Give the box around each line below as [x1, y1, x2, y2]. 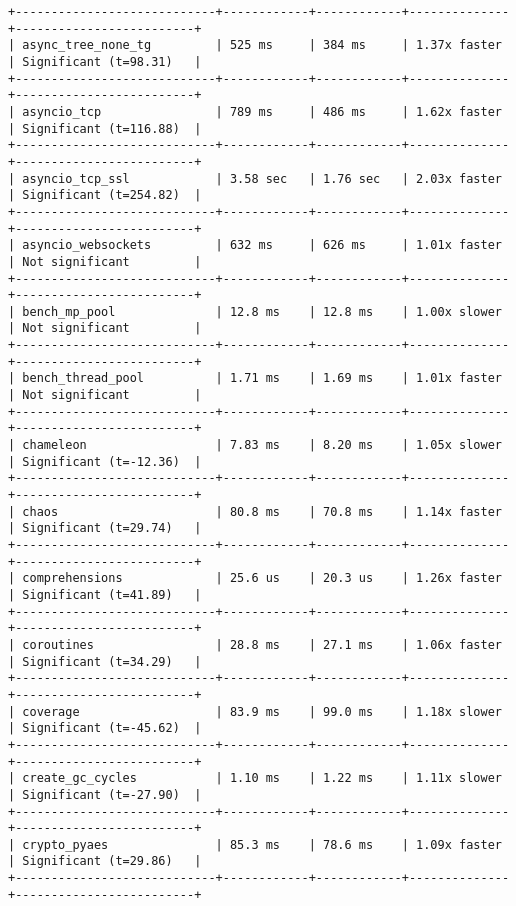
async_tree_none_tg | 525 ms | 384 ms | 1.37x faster [22, 38, 502, 53]
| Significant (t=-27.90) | [8, 787, 202, 802]
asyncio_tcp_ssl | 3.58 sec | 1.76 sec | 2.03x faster [22, 171, 502, 186]
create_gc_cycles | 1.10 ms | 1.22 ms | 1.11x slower [22, 771, 502, 786]
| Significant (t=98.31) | [8, 54, 202, 69]
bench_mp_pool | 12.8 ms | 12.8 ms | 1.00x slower [22, 304, 502, 319]
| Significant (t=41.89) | [8, 587, 202, 602]
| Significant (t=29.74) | [8, 521, 202, 536]
